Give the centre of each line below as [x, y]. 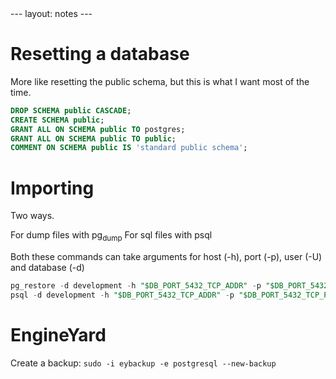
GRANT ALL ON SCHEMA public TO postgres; [98, 129]
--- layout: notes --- [51, 13]
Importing [52, 188]
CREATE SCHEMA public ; [57, 120]
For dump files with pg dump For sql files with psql [111, 236]
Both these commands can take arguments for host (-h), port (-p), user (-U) [166, 257]
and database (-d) [47, 268]
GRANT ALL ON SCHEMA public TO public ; [93, 138]
